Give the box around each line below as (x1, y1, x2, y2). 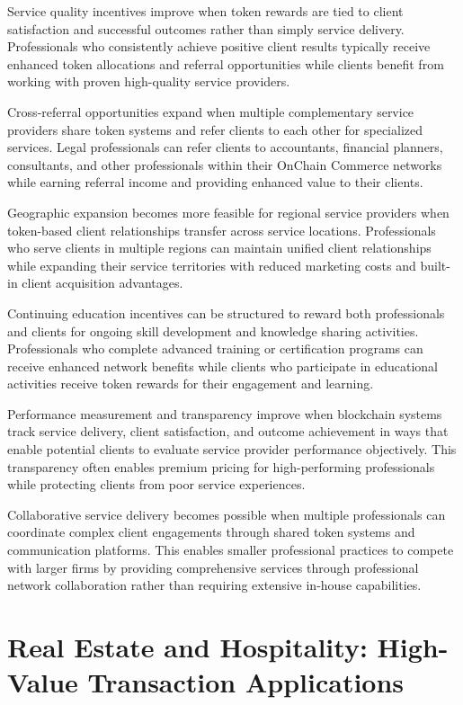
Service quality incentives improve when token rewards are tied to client (7, 2, 404, 20)
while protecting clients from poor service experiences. (7, 475, 306, 494)
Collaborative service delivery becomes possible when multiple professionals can (7, 504, 446, 523)
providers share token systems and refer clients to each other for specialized (7, 120, 423, 138)
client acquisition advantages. (22, 273, 183, 292)
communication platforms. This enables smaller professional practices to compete (7, 540, 454, 559)
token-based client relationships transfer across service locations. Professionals (7, 220, 436, 239)
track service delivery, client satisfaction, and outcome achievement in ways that (7, 422, 449, 441)
